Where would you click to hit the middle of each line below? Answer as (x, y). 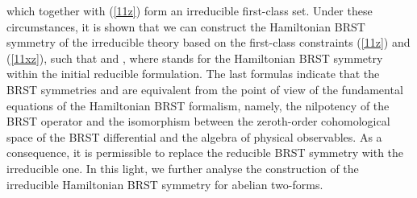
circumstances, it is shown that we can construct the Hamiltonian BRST (186, 26)
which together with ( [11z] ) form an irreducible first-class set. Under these (190, 10)
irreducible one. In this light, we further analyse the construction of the (183, 168)
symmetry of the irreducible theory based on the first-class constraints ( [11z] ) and (208, 42)
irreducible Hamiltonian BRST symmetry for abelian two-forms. (165, 184)
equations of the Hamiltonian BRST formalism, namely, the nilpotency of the (198, 105)
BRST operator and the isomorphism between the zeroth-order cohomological (198, 121)
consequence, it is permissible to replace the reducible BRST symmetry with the (205, 153)
